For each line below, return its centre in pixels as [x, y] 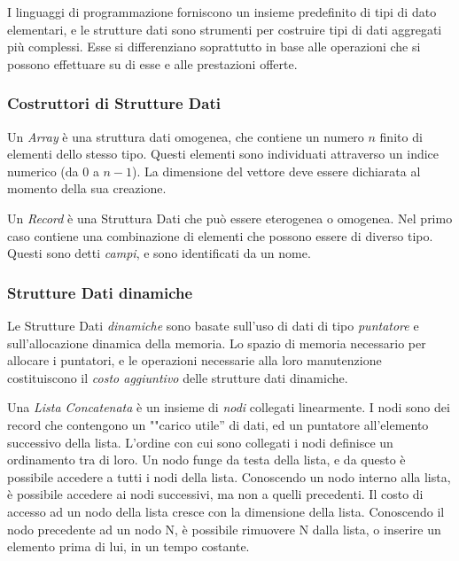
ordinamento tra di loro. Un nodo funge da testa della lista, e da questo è [206, 460]
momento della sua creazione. [87, 188]
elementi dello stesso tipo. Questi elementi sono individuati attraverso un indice [223, 154]
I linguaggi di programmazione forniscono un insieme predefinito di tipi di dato [222, 12]
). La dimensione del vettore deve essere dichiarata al [276, 171]
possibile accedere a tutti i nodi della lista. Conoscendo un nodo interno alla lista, [229, 476]
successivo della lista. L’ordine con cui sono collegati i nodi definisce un [200, 442]
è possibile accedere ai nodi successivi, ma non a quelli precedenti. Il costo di [215, 494]
